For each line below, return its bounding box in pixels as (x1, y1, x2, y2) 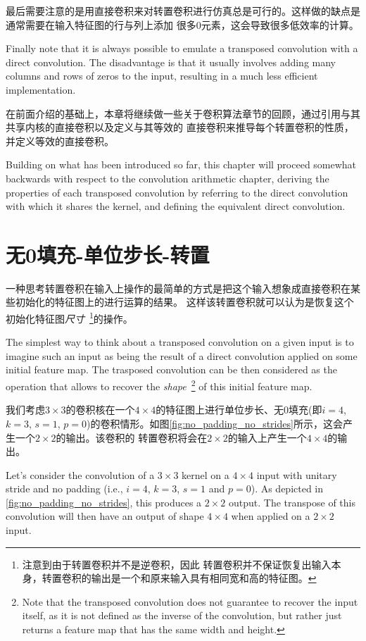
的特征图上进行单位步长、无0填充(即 (156, 402, 322, 417)
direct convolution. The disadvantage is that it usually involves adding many (6, 54, 336, 69)
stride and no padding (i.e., (6, 481, 123, 496)
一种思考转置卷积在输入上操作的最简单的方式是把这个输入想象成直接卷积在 (6, 280, 351, 295)
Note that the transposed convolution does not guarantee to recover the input (22, 594, 358, 609)
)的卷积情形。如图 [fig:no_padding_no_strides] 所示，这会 (87, 416, 343, 430)
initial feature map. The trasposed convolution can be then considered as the (6, 362, 337, 377)
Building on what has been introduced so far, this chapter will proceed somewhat (6, 157, 357, 172)
